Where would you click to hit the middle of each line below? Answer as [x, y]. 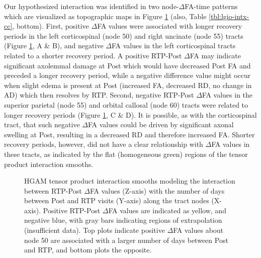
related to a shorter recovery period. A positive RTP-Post [93, 55]
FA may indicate [215, 55]
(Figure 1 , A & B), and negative [54, 46]
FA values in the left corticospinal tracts [173, 46]
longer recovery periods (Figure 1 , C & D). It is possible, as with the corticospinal [130, 114]
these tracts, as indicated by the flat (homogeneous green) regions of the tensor [126, 154]
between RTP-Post [53, 190]
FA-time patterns [211, 6]
